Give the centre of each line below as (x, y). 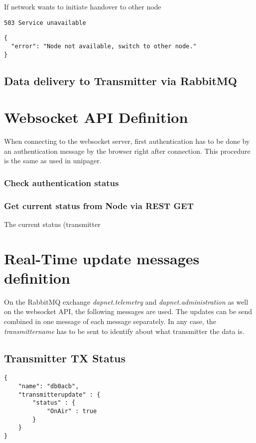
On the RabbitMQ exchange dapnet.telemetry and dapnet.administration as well (126, 301)
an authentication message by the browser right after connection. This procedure (127, 151)
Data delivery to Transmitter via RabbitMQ (121, 80)
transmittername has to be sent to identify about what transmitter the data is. (124, 331)
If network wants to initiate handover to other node (83, 6)
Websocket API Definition (96, 117)
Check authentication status (62, 182)
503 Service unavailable (45, 23)
